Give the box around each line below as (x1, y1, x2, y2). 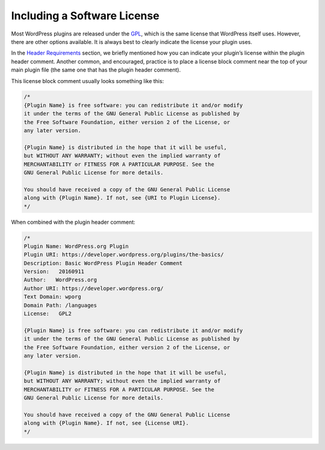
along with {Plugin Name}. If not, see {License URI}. (23, 420, 189, 427)
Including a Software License (11, 9, 159, 22)
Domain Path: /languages (23, 301, 97, 309)
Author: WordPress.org (23, 277, 97, 283)
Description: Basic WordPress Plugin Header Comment (23, 259, 183, 267)
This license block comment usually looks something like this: (11, 77, 164, 84)
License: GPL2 (23, 310, 72, 317)
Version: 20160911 (23, 268, 84, 275)
